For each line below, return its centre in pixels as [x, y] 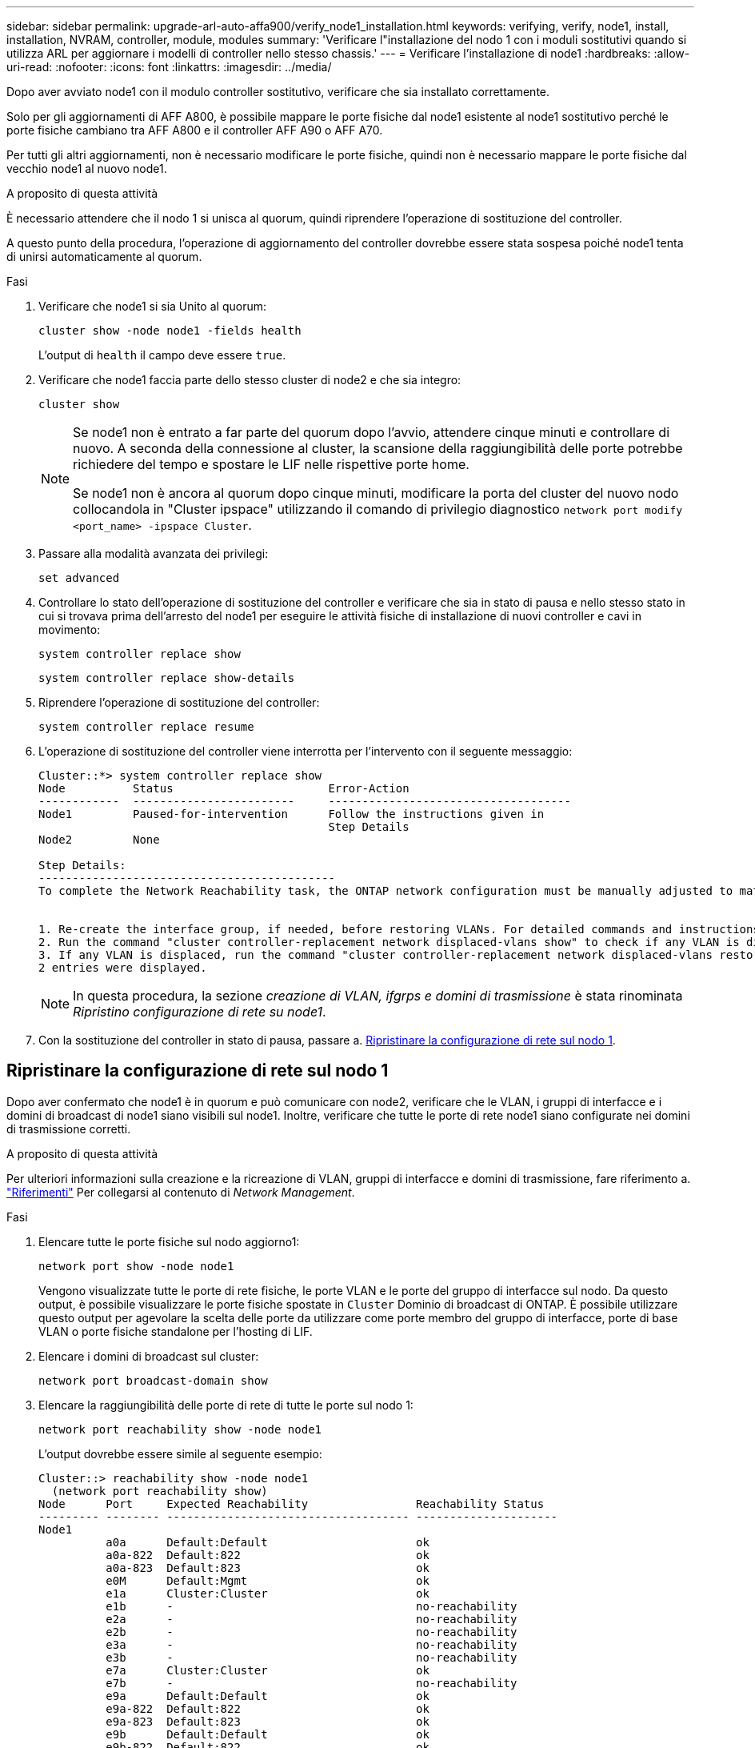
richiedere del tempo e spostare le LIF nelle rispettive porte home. [271, 464]
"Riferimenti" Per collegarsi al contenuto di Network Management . [181, 1192]
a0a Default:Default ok [268, 1542]
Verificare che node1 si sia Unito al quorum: [152, 306]
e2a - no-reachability [312, 1619]
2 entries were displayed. [123, 968]
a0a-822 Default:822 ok [268, 1555]
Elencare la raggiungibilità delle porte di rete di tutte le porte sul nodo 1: [226, 1405]
